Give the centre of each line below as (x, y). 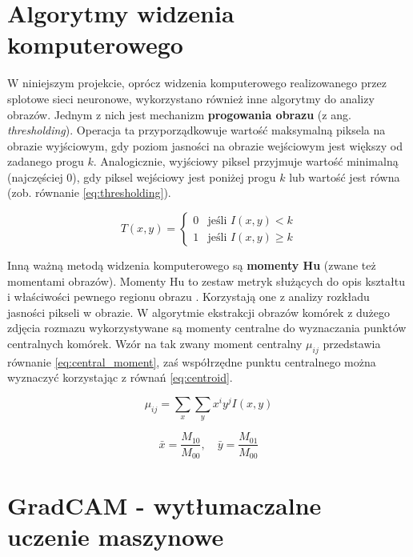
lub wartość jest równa (345, 176)
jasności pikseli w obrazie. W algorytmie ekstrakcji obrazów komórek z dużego (199, 312)
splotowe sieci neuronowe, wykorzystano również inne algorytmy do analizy (191, 98)
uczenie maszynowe (116, 537)
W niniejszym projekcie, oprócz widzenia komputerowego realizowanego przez (197, 83)
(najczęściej (35, 176)
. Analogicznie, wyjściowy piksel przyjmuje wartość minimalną (246, 161)
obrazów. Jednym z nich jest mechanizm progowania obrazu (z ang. (179, 114)
